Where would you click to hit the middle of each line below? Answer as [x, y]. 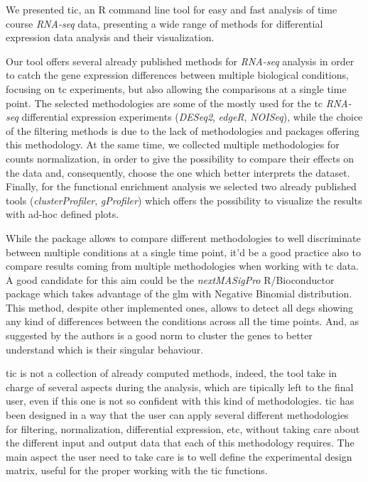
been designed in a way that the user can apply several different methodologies [177, 415]
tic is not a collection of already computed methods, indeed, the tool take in [172, 373]
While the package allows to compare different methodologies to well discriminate [183, 237]
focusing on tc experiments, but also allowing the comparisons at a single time [176, 88]
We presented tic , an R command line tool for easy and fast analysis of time [172, 9]
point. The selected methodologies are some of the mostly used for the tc [164, 103]
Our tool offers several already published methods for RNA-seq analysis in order [180, 61]
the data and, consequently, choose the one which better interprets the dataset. [178, 172]
